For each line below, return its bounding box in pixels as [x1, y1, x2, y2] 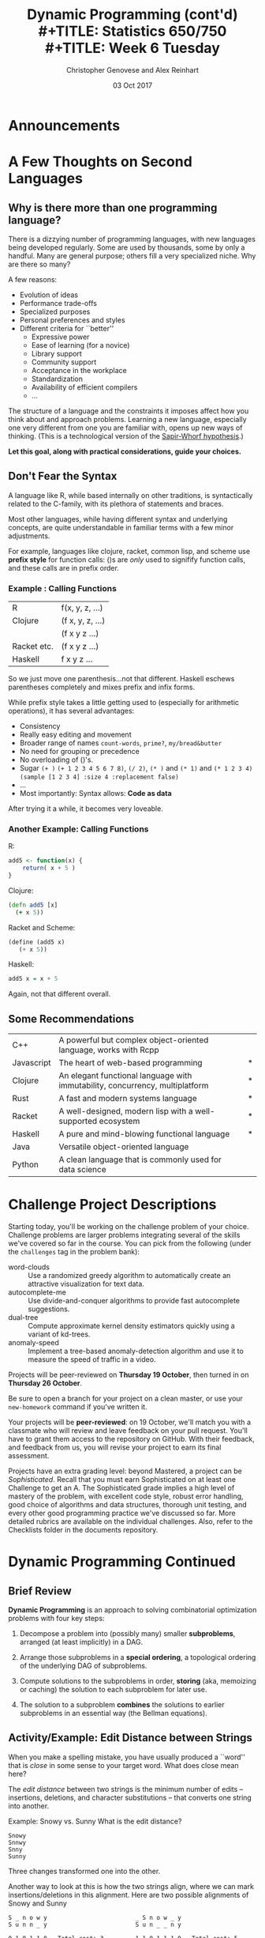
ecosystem [99, 1116, 140, 1127]
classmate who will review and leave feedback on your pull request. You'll [8, 1426, 248, 1435]
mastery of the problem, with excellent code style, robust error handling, [8, 1491, 244, 1501]
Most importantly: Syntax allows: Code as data [19, 789, 172, 798]
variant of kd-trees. [28, 1329, 91, 1339]
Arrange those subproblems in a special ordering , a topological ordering [19, 1653, 256, 1662]
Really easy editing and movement [19, 730, 132, 740]
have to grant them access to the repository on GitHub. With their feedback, [8, 1435, 255, 1444]
